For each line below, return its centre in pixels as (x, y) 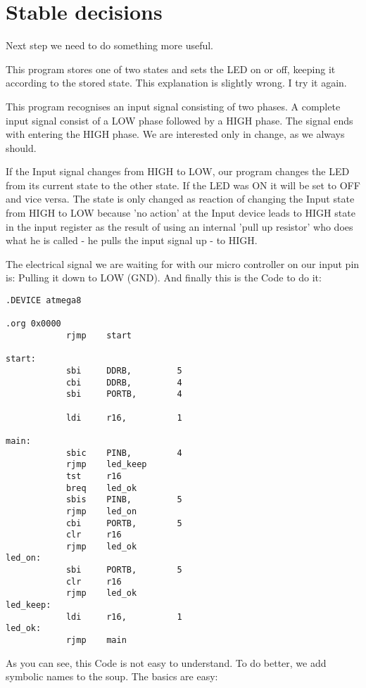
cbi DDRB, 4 (124, 382)
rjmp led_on (101, 511)
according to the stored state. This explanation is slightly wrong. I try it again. (176, 83)
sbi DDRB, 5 (124, 370)
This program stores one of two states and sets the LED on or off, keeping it (171, 69)
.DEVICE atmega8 (44, 301)
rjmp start (99, 336)
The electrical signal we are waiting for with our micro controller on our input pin (183, 263)
